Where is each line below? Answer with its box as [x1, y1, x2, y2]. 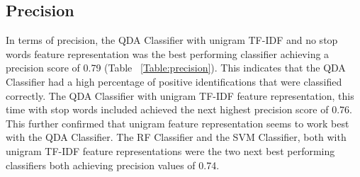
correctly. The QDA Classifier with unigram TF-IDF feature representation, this [6, 88, 354, 103]
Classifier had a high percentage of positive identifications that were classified [6, 74, 342, 88]
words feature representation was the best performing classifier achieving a [6, 46, 330, 61]
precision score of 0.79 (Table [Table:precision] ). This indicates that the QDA [6, 60, 346, 75]
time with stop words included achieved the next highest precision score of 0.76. [6, 102, 352, 117]
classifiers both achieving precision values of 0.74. [6, 157, 220, 172]
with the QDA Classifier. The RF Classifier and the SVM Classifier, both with [6, 130, 347, 144]
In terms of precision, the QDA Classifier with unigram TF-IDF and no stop [6, 33, 338, 47]
